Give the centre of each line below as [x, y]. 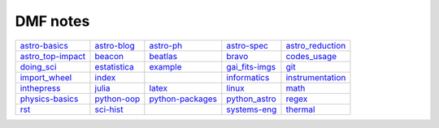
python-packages [183, 99]
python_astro [251, 99]
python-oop [117, 99]
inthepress [40, 87]
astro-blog [115, 45]
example [165, 66]
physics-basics [49, 99]
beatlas [163, 56]
